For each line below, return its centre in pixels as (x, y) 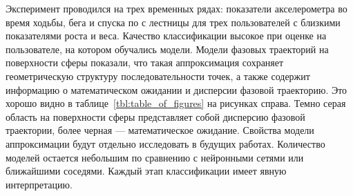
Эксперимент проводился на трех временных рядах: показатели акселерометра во (176, 8)
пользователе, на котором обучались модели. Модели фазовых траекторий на (167, 49)
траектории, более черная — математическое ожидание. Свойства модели (160, 130)
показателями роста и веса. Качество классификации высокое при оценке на (166, 36)
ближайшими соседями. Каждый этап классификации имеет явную (146, 171)
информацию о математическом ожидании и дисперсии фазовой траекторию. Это (176, 89)
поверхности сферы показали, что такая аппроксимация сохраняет (145, 62)
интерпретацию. (39, 184)
